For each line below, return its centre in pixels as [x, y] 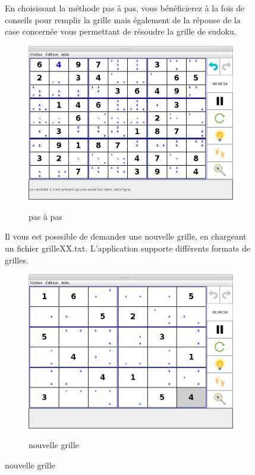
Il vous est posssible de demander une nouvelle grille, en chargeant [126, 236]
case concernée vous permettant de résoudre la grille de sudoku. [121, 31]
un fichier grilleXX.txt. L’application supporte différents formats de [127, 248]
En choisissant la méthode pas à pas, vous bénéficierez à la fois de [125, 8]
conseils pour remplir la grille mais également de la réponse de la [123, 19]
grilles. [17, 260]
